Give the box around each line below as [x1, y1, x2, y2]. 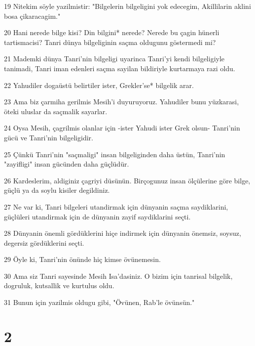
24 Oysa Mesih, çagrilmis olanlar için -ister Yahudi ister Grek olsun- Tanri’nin [4, 123, 240, 133]
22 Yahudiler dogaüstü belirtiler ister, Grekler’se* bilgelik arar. [4, 80, 194, 90]
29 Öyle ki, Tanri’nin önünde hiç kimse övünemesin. [4, 254, 161, 264]
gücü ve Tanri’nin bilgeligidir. [4, 132, 93, 142]
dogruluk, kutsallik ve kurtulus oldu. [4, 280, 114, 291]
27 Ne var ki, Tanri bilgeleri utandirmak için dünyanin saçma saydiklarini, [4, 201, 228, 212]
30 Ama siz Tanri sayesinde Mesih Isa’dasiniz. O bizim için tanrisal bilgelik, [4, 270, 233, 281]
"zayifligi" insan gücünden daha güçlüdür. [4, 159, 129, 169]
